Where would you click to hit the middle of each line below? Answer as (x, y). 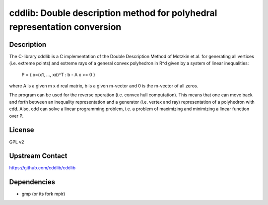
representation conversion (65, 27)
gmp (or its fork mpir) (43, 194)
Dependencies (32, 182)
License (22, 130)
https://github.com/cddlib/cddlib (42, 168)
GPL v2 (17, 142)
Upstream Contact (38, 156)
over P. (16, 116)
